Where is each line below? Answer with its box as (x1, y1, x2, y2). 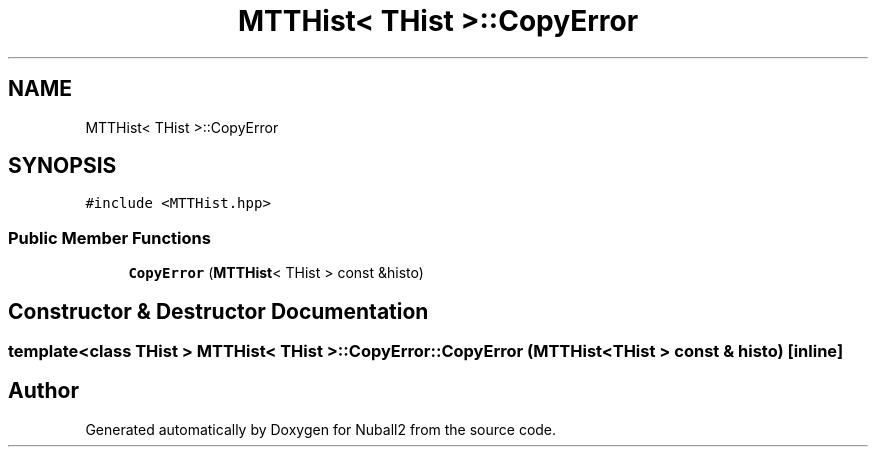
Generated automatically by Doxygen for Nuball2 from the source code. (85, 420, 557, 438)
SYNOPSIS (8, 153, 117, 179)
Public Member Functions (8, 227, 211, 248)
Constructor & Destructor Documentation (8, 298, 429, 324)
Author (8, 378, 79, 404)
